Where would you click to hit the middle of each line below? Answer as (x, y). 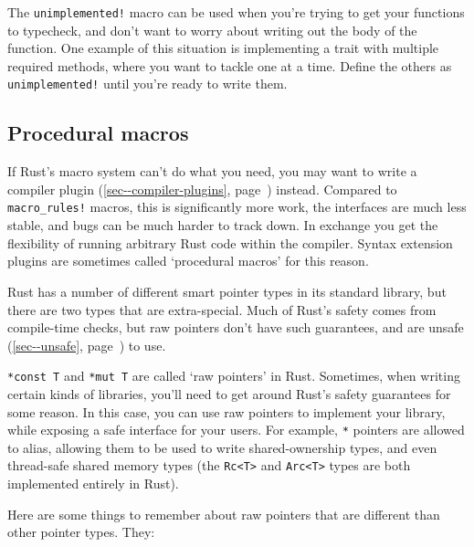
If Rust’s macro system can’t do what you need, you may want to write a (212, 171)
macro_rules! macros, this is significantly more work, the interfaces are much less (237, 207)
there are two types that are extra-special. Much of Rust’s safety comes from (222, 309)
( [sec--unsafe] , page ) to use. (87, 345)
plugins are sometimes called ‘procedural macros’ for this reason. (188, 261)
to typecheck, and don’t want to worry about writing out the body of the (212, 30)
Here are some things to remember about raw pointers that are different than (224, 514)
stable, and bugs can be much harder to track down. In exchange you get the (223, 225)
